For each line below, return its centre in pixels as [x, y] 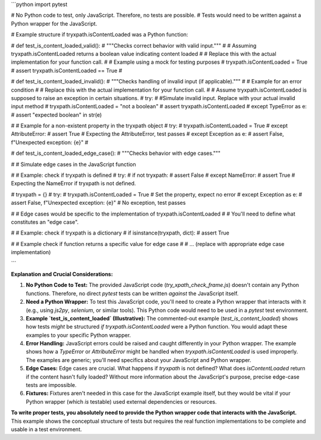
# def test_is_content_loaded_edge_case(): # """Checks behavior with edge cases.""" [116, 153]
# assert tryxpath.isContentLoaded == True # [67, 70]
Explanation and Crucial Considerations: [62, 274]
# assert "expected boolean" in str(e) [56, 115]
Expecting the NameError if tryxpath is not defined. [73, 183]
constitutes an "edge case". [45, 222]
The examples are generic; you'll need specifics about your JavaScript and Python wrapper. [139, 360]
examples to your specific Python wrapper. [78, 335]
